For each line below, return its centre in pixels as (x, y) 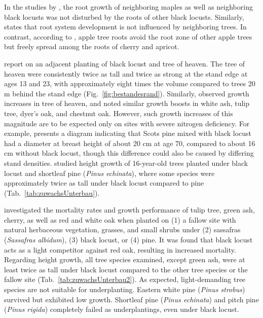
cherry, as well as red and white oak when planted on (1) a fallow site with (120, 219)
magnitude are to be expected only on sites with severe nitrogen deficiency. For (127, 123)
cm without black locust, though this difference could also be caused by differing (129, 153)
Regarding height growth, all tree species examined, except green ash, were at (125, 259)
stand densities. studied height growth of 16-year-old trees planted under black (126, 163)
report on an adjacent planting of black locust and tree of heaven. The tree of (125, 63)
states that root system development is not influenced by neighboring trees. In (125, 27)
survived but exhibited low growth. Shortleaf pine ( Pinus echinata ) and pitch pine (131, 299)
